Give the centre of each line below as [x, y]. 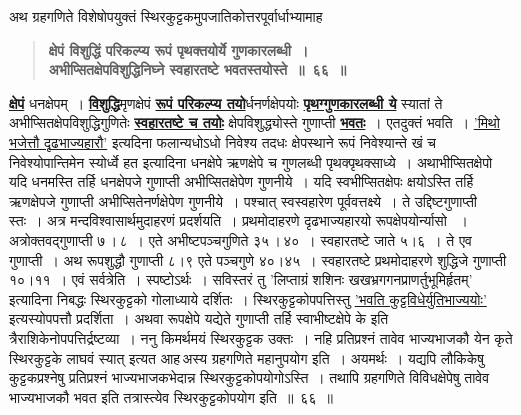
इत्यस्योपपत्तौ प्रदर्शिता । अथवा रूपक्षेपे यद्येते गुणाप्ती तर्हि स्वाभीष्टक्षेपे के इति [199, 318]
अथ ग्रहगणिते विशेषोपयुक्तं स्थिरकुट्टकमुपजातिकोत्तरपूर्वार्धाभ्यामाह [166, 16]
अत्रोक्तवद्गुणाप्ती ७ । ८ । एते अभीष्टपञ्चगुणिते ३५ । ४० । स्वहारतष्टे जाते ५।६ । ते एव [240, 239]
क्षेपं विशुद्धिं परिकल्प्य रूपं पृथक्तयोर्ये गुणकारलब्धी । [178, 49]
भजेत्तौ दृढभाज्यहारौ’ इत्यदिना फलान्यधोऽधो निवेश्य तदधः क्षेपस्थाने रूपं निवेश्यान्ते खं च [222, 141]
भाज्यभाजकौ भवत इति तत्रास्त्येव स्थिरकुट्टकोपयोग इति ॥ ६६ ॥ [171, 396]
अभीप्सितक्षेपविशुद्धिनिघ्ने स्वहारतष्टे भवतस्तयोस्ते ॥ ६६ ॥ [197, 69]
